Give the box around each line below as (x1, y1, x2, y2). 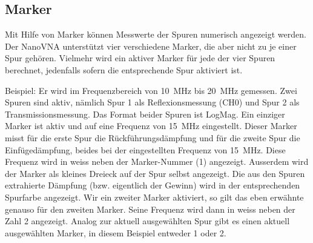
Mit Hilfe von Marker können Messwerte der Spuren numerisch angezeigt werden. (5, 28, 306, 41)
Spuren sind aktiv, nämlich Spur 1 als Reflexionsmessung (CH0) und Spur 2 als (5, 96, 300, 108)
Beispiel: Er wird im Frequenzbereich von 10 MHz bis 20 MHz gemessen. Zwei (5, 84, 297, 96)
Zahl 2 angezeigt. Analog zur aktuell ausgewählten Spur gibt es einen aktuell (5, 215, 290, 227)
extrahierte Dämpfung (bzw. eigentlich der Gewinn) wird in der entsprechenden (5, 179, 300, 191)
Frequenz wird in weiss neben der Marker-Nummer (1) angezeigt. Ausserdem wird (5, 155, 309, 168)
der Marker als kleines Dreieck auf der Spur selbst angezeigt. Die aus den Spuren (5, 167, 305, 179)
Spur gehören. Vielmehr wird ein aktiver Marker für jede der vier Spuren (5, 52, 275, 64)
